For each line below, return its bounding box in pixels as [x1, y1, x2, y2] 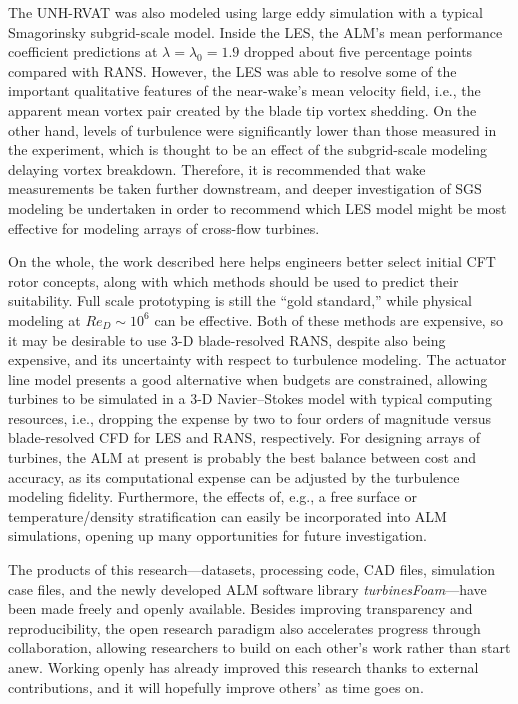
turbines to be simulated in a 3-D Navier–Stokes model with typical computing [8, 388, 492, 409]
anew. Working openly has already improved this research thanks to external [8, 657, 479, 677]
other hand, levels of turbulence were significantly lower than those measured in [8, 119, 497, 140]
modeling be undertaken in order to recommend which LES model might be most [8, 197, 507, 218]
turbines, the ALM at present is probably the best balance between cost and [8, 447, 477, 468]
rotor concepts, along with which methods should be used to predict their [8, 270, 459, 291]
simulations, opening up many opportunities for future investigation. [8, 525, 427, 546]
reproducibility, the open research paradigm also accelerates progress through [8, 617, 481, 638]
